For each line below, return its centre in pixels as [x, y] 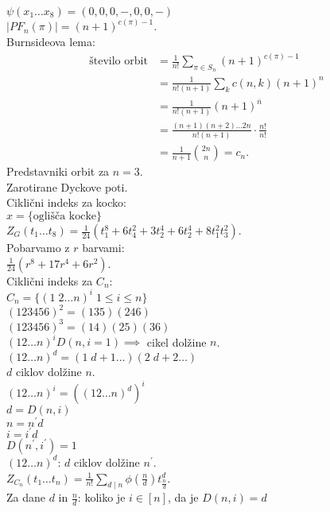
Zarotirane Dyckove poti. [67, 186]
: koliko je [101, 497]
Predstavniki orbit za [58, 171]
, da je [183, 497]
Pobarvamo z [38, 248]
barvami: [103, 248]
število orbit [118, 62]
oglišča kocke [65, 217]
